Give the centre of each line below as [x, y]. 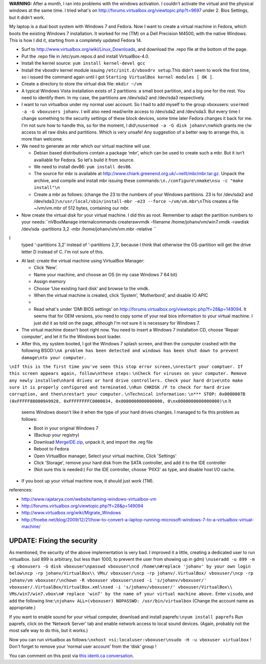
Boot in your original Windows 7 [66, 428]
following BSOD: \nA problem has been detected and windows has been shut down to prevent [130, 351]
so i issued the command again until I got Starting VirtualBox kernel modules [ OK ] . [117, 77]
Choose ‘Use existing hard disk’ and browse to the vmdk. [92, 288]
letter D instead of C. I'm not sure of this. [63, 252]
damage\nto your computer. [54, 357]
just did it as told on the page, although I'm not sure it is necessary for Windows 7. [117, 323]
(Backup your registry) [57, 435]
